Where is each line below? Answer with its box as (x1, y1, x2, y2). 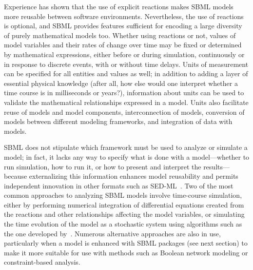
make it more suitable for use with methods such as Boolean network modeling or (4, 247, 248, 257)
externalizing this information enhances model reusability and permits (29, 171, 238, 181)
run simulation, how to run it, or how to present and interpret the (4, 161, 201, 171)
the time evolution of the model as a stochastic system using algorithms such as (4, 219, 242, 229)
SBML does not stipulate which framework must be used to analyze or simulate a (4, 142, 248, 152)
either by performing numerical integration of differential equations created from (4, 199, 244, 209)
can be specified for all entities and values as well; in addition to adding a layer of (4, 68, 248, 79)
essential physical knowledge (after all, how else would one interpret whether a (4, 78, 238, 88)
